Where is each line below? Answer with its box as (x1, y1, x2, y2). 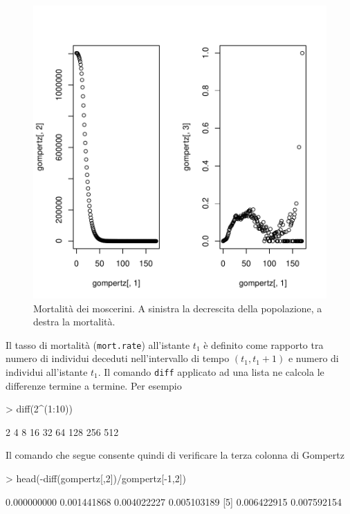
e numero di (288, 351, 339, 365)
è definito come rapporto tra (203, 337, 324, 352)
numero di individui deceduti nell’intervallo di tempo (6, 351, 230, 365)
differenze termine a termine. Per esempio (6, 378, 182, 392)
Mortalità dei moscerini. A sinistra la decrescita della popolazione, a (33, 301, 322, 315)
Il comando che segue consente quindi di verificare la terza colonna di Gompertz (6, 448, 344, 462)
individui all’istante (6, 365, 88, 379)
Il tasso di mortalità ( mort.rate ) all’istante (6, 337, 190, 352)
